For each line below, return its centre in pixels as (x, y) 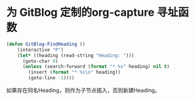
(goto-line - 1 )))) (51, 78)
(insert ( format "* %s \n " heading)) (74, 72)
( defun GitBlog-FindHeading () (46, 44)
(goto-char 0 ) (40, 61)
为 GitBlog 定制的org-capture (80, 12)
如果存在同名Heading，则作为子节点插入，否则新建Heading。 (83, 90)
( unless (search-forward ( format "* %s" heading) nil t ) (96, 67)
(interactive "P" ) (40, 50)
